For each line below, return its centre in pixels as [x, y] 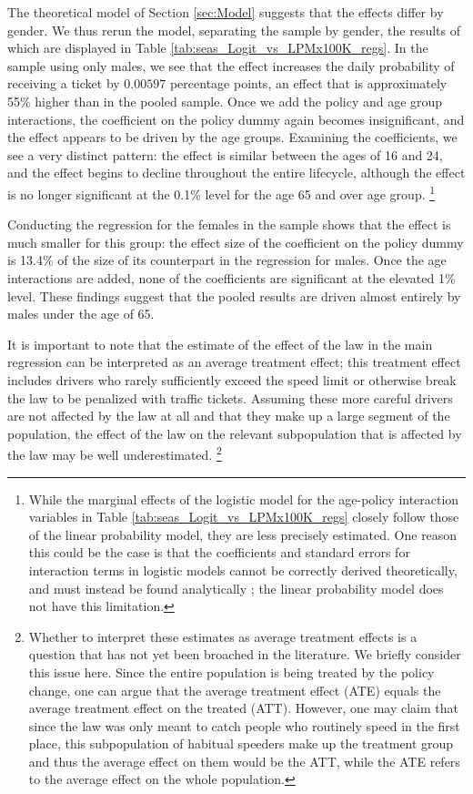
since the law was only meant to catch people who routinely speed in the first [244, 725]
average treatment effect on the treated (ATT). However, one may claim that [243, 708]
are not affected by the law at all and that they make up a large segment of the [229, 416]
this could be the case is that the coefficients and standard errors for [219, 552]
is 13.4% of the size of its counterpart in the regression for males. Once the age [227, 260]
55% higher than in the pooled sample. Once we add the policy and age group [225, 101]
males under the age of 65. [81, 314]
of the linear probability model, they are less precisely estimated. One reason [243, 534]
